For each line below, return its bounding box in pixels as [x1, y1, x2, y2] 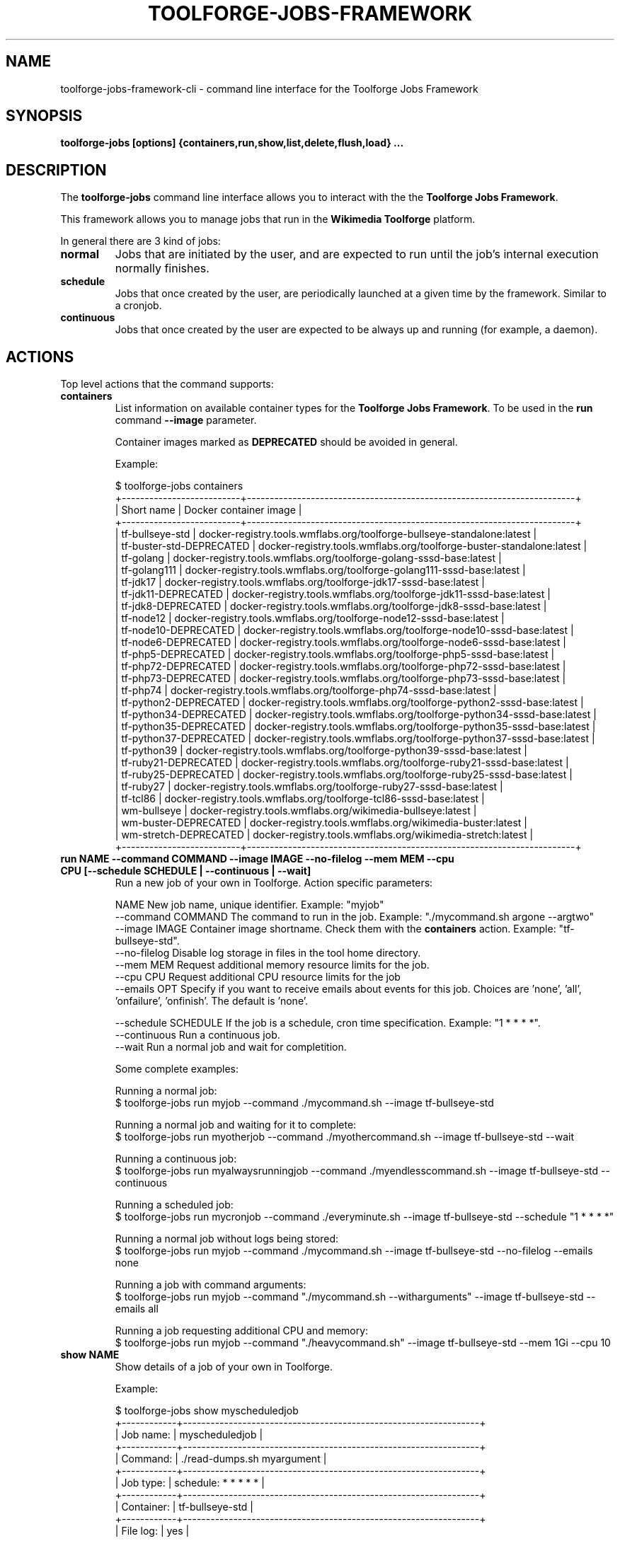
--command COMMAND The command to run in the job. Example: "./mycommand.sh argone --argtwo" [115, 911, 595, 923]
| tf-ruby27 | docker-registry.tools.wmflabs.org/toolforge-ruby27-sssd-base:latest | [115, 780, 503, 793]
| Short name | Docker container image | [115, 504, 302, 516]
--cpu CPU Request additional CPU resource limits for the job [115, 971, 401, 983]
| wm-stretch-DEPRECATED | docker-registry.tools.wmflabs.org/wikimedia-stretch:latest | [115, 829, 534, 841]
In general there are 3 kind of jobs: [60, 235, 221, 248]
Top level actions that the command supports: [60, 378, 274, 391]
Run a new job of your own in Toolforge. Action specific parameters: [115, 877, 433, 889]
